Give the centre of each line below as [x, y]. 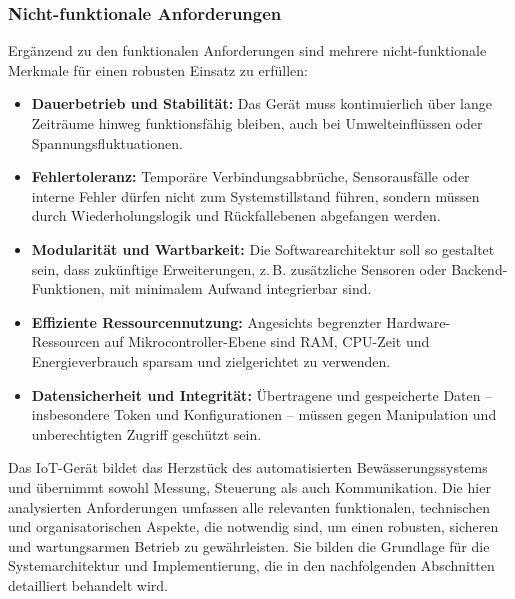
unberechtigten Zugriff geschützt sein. [146, 433]
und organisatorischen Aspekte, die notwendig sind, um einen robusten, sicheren [253, 526]
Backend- [479, 268]
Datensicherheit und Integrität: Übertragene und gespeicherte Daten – [262, 394]
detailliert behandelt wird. [88, 584]
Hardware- [418, 321]
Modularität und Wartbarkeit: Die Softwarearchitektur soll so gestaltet [263, 248]
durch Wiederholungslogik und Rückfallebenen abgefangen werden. [236, 215]
